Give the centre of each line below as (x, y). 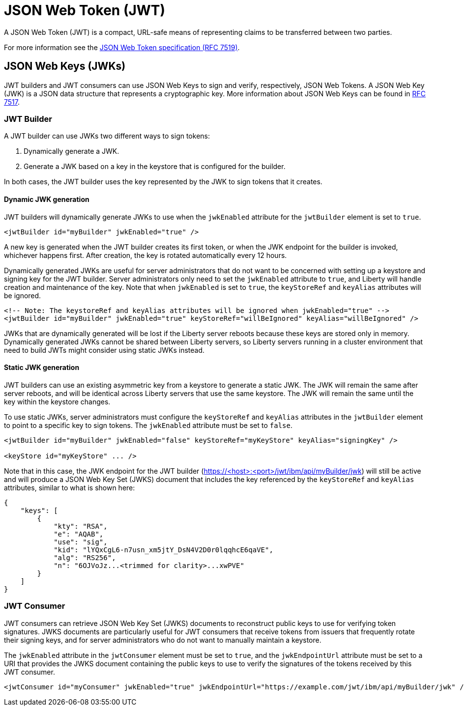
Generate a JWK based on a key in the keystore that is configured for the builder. (155, 167)
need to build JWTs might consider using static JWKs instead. (104, 350)
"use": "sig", (81, 542)
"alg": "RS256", (85, 557)
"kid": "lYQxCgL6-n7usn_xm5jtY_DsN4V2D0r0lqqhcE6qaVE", (163, 550)
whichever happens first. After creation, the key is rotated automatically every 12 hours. (145, 255)
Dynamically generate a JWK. (72, 151)
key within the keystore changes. (57, 401)
